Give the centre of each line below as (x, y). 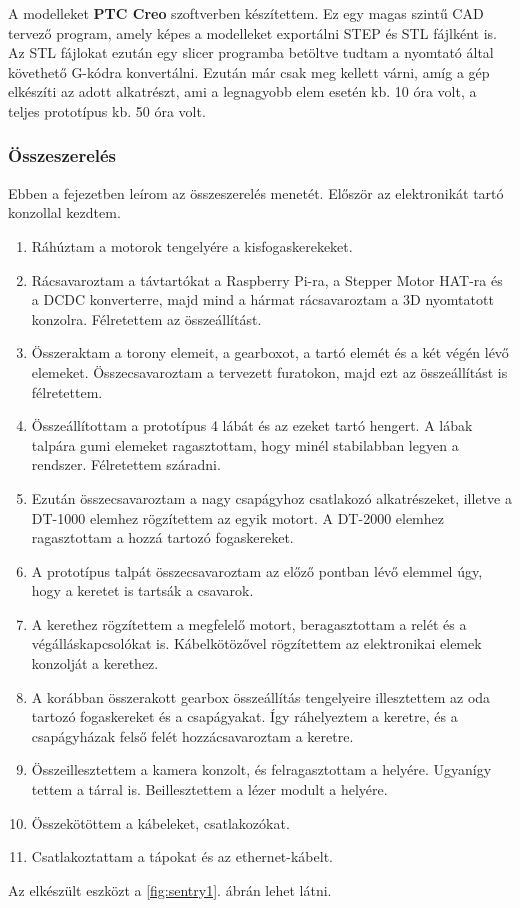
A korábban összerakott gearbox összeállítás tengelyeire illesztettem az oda (261, 696)
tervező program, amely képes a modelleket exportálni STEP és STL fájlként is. (253, 32)
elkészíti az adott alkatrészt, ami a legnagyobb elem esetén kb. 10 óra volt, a (242, 91)
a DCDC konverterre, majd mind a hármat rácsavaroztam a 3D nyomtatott (262, 299)
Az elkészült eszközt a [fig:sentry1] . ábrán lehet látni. (170, 889)
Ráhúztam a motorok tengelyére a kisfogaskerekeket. (192, 245)
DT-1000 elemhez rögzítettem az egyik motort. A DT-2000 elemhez (237, 517)
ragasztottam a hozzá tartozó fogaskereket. (162, 537)
